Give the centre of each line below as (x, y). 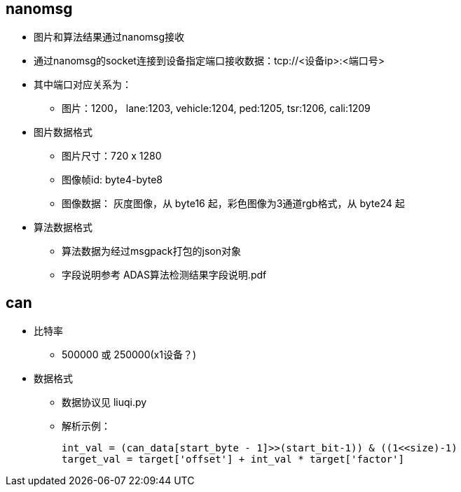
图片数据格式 (63, 132)
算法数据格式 (63, 227)
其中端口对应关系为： (83, 85)
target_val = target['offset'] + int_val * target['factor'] (233, 459)
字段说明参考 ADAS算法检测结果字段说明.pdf (164, 275)
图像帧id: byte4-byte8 (112, 180)
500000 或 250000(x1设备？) (129, 355)
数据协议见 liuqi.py (104, 402)
